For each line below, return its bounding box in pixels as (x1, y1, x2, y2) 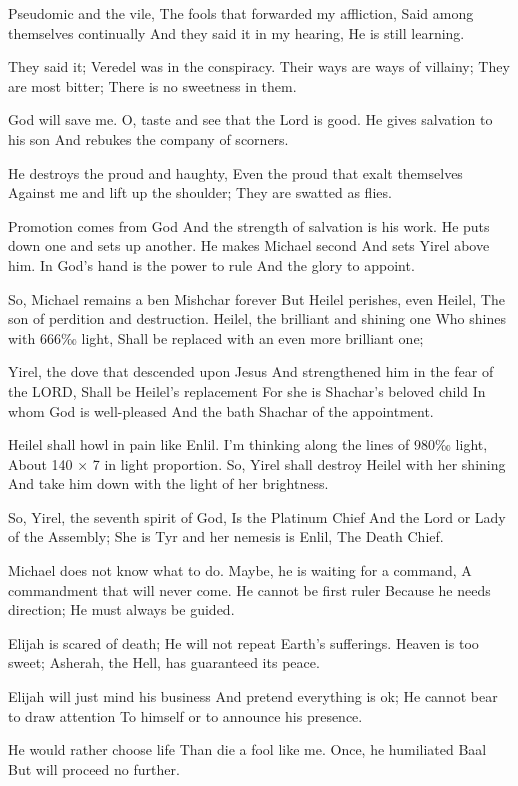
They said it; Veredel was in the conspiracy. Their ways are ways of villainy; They (8, 56, 510, 77)
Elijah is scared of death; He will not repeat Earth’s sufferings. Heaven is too (8, 632, 479, 653)
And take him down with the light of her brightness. (8, 473, 329, 494)
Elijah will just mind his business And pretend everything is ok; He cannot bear (8, 686, 498, 707)
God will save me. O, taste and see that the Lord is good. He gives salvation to (8, 109, 493, 130)
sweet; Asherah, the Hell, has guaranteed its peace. (8, 652, 320, 673)
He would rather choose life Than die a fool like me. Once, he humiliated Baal (8, 739, 487, 760)
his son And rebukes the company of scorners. (8, 128, 289, 149)
